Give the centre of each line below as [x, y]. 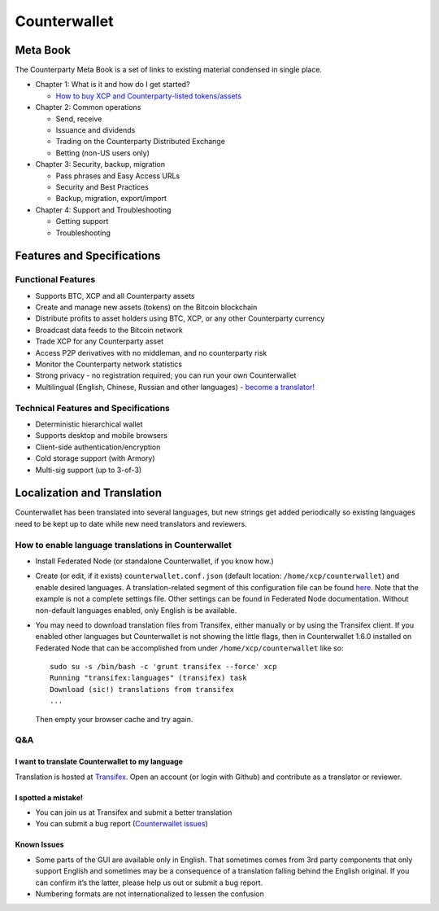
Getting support [82, 221]
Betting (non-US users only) [103, 153]
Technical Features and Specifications [93, 408]
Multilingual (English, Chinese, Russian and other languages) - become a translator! [175, 387]
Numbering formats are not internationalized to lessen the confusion [150, 893]
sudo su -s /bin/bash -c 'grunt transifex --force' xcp [163, 667]
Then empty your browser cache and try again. [114, 719]
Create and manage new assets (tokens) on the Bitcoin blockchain [146, 307]
